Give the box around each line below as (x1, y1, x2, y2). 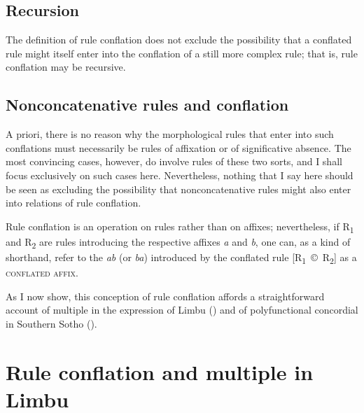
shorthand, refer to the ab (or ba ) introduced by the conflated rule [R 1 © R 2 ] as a (6, 250, 357, 266)
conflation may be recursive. (6, 59, 126, 74)
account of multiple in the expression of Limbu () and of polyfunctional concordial (6, 302, 358, 317)
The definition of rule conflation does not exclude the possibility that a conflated (6, 32, 352, 47)
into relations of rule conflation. (6, 195, 141, 210)
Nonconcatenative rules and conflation (6, 94, 289, 115)
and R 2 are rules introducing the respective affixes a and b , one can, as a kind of (6, 234, 351, 251)
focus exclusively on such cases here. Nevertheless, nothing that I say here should (6, 167, 353, 182)
